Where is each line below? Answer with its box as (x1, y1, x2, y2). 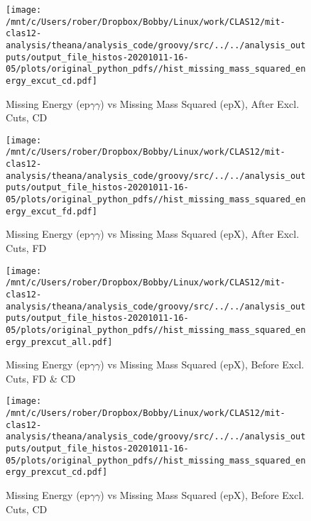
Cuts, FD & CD (6, 371, 76, 385)
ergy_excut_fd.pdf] (6, 206, 97, 216)
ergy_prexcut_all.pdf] (6, 336, 113, 347)
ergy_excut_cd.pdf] (6, 75, 97, 86)
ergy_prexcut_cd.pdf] (6, 467, 108, 478)
